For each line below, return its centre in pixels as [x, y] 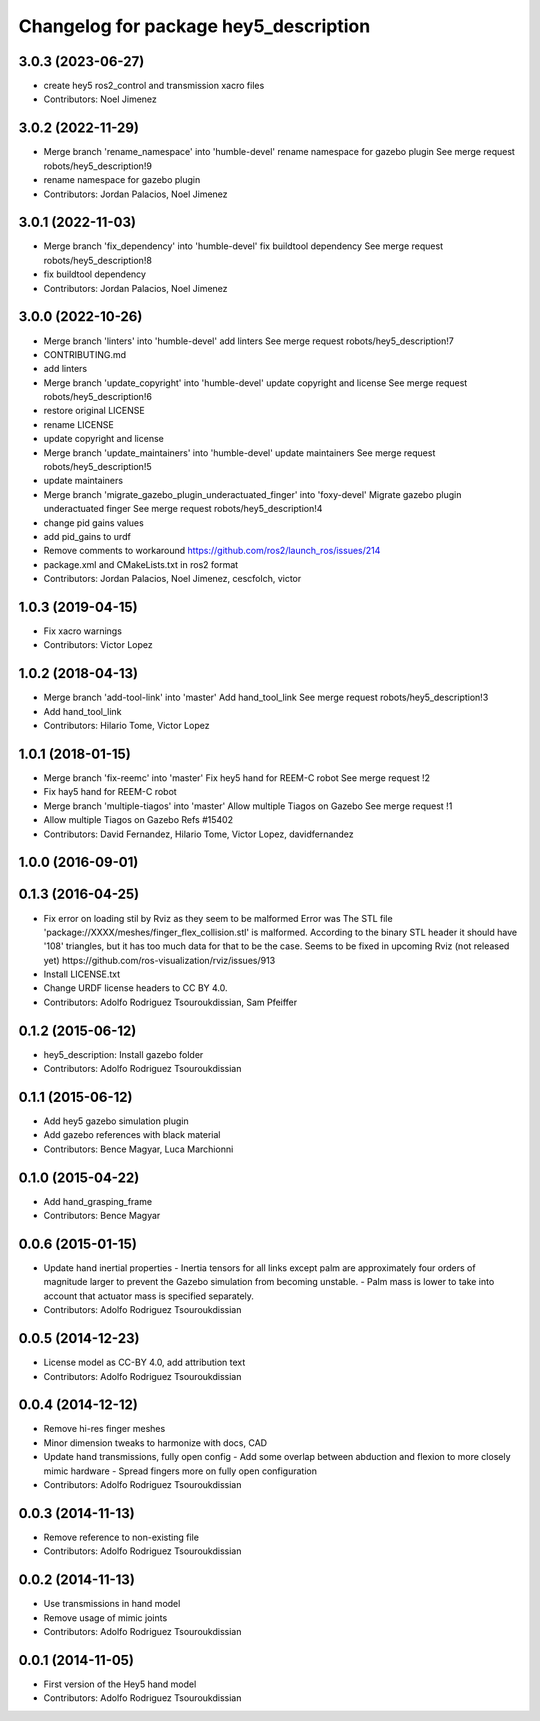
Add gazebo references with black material [132, 1135]
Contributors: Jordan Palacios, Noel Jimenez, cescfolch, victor [172, 579]
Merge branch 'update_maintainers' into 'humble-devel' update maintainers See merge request [239, 452]
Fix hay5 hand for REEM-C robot [110, 792]
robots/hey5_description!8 [97, 260]
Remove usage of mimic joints [105, 1617]
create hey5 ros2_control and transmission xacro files [154, 86]
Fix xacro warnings [82, 631]
